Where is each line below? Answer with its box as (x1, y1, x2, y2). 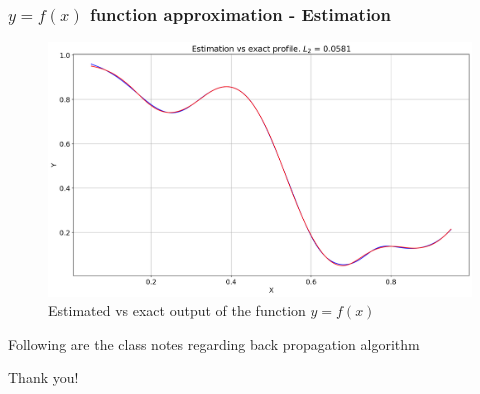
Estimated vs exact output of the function (48, 300, 306, 321)
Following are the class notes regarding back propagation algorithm (8, 333, 420, 354)
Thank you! (8, 367, 79, 388)
